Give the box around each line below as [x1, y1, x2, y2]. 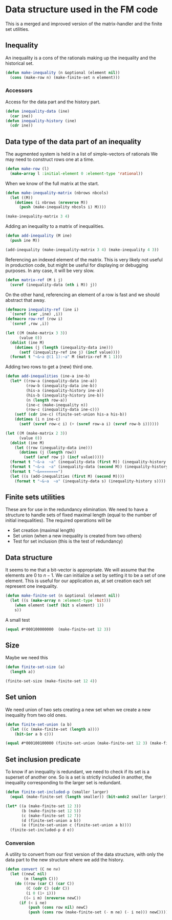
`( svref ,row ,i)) [10, 321, 50, 327]
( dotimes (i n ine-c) [14, 417, 60, 422]
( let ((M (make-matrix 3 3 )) [5, 331, 68, 336]
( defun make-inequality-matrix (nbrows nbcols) [5, 190, 109, 195]
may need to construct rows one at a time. [5, 156, 95, 163]
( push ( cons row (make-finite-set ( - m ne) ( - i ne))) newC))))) [28, 910, 170, 915]
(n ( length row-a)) [26, 398, 68, 403]
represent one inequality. [5, 583, 58, 589]
